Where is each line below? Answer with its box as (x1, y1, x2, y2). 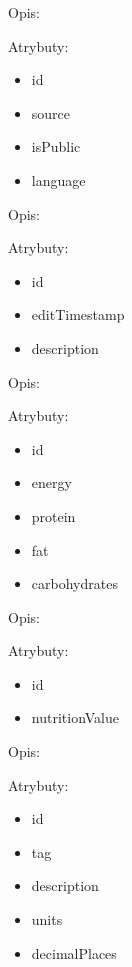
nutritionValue (31, 707, 119, 728)
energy (31, 472, 72, 493)
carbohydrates (31, 573, 118, 594)
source (31, 102, 71, 123)
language (31, 169, 86, 190)
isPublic (31, 136, 81, 157)
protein (31, 505, 76, 526)
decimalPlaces (31, 942, 117, 963)
